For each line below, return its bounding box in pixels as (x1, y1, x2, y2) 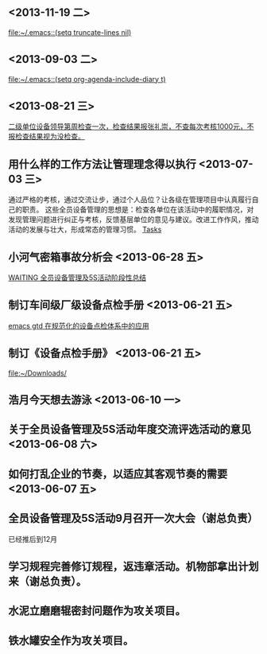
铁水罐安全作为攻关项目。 (8, 633, 133, 647)
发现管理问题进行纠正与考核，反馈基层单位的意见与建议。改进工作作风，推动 (8, 215, 259, 224)
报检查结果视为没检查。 (8, 132, 85, 142)
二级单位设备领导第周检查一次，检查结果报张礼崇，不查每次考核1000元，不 (8, 122, 254, 131)
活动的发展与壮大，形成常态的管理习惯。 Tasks (8, 224, 162, 235)
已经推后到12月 (8, 534, 58, 543)
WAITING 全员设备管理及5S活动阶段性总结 (8, 273, 147, 282)
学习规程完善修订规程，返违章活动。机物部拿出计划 (8, 560, 259, 574)
